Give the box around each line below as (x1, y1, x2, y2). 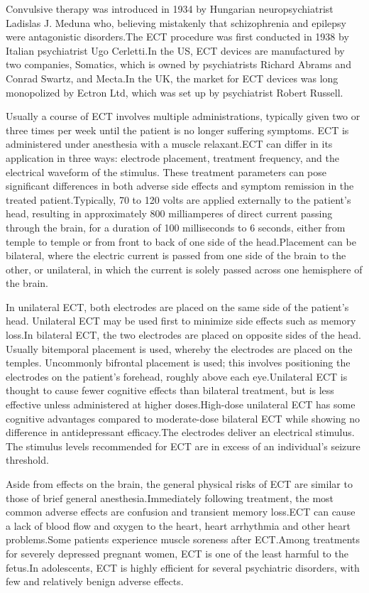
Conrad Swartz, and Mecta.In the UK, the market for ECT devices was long (6, 70, 338, 85)
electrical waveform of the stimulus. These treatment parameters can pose (6, 164, 327, 179)
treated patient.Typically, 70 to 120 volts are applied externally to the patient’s (6, 192, 351, 207)
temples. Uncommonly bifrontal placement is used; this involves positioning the (6, 355, 351, 370)
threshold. (6, 452, 49, 467)
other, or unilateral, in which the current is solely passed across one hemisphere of (6, 261, 363, 276)
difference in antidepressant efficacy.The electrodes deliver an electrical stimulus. (6, 425, 355, 440)
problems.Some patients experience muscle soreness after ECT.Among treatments (6, 532, 360, 547)
